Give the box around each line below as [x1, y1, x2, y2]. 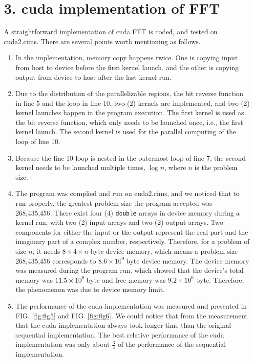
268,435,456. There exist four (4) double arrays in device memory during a [15, 207, 240, 217]
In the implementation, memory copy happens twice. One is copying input [15, 52, 238, 63]
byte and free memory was [86, 274, 166, 285]
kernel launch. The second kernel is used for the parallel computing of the [15, 126, 236, 137]
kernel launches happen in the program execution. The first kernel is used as [15, 107, 244, 118]
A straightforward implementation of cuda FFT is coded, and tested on [4, 26, 218, 37]
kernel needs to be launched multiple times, [15, 162, 146, 172]
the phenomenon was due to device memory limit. [15, 284, 165, 294]
